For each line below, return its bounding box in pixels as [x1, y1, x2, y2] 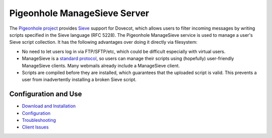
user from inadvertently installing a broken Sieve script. [22, 77, 137, 83]
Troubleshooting [22, 117, 56, 123]
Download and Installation [22, 103, 76, 109]
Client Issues [22, 124, 49, 130]
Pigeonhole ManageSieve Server [9, 8, 150, 19]
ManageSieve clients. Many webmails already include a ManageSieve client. [22, 62, 180, 68]
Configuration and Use [9, 90, 82, 98]
